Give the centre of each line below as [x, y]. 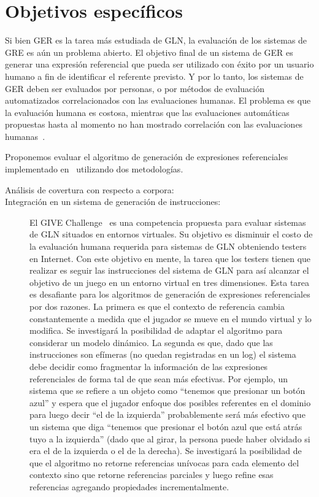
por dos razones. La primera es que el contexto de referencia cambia [157, 306]
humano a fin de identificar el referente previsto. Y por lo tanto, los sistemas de [154, 76]
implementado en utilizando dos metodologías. [94, 169]
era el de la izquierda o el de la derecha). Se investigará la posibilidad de [166, 451]
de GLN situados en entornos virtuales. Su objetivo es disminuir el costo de [171, 234]
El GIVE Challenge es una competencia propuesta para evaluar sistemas [168, 222]
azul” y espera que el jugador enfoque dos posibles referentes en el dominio [170, 402]
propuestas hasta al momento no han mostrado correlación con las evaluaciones [154, 124]
